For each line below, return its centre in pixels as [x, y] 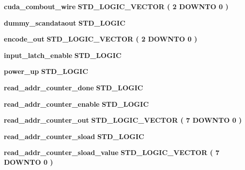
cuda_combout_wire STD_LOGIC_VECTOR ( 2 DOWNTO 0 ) [116, 6]
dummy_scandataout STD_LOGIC [65, 22]
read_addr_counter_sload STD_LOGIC [74, 136]
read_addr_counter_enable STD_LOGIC [77, 104]
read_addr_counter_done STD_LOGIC [74, 87]
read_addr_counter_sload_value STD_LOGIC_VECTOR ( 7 [112, 152]
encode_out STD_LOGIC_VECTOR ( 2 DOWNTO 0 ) [101, 39]
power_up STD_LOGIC [46, 71]
